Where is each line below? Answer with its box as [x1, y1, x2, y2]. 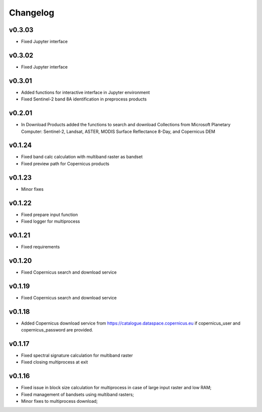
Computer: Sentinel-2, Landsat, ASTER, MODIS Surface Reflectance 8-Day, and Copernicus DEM [21, 129, 215, 134]
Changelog [9, 7, 54, 18]
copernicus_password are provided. [21, 327, 93, 333]
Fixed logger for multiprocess [21, 218, 80, 224]
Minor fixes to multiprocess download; [21, 398, 98, 404]
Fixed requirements [21, 244, 60, 249]
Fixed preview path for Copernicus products [21, 161, 110, 166]
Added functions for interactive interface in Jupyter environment [21, 89, 150, 95]
